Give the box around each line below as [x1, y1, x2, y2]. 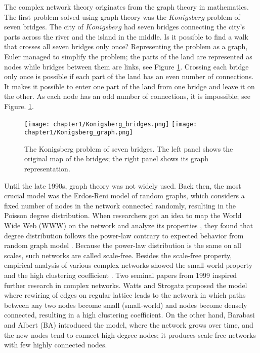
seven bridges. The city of [4, 21, 83, 32]
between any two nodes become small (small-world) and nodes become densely [4, 299, 247, 310]
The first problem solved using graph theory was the [4, 11, 166, 22]
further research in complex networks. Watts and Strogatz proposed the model [4, 279, 247, 290]
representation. [24, 163, 70, 174]
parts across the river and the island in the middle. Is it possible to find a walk [4, 31, 248, 42]
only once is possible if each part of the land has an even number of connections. [4, 71, 254, 82]
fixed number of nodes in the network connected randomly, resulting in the [4, 200, 236, 210]
